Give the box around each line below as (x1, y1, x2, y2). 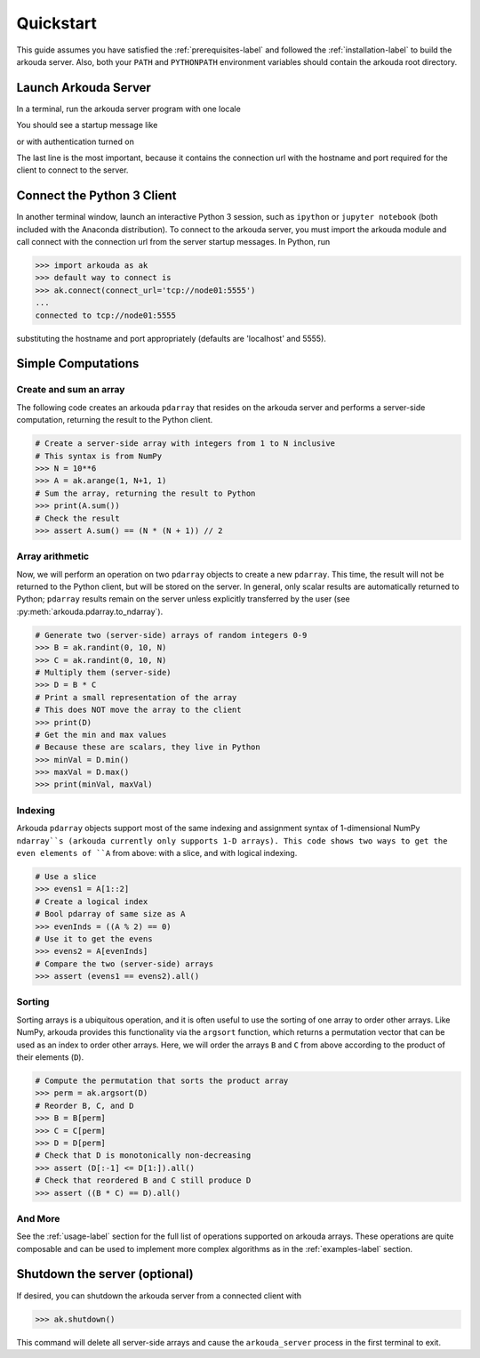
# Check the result (35, 513, 120, 523)
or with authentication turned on (16, 136, 135, 147)
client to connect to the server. (16, 165, 129, 175)
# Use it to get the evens (35, 934, 153, 943)
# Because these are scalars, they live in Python (35, 742, 261, 752)
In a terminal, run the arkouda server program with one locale (16, 103, 242, 114)
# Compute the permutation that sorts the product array (35, 1075, 289, 1086)
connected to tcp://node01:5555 (35, 310, 177, 320)
